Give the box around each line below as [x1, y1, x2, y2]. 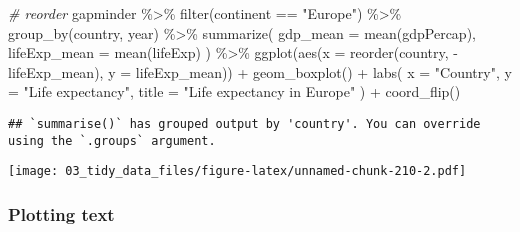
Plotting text [8, 201, 115, 226]
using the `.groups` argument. [8, 133, 216, 148]
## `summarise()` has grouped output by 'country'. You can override [8, 116, 481, 131]
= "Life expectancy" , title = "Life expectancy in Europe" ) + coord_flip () [8, 81, 461, 102]
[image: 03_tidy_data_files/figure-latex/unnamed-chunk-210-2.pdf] [8, 164, 467, 179]
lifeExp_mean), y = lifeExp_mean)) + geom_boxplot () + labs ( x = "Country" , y [8, 61, 512, 82]
